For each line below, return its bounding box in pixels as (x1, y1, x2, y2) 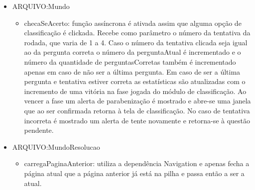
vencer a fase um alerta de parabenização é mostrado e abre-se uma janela (24, 95, 251, 106)
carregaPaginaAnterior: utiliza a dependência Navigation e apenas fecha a (24, 158, 250, 169)
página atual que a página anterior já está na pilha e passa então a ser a (24, 168, 245, 178)
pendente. (24, 125, 54, 135)
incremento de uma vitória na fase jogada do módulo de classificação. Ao (24, 86, 247, 96)
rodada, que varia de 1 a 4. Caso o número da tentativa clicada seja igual (24, 37, 248, 47)
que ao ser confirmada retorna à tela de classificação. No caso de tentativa (24, 105, 250, 115)
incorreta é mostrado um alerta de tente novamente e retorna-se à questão (24, 115, 251, 125)
